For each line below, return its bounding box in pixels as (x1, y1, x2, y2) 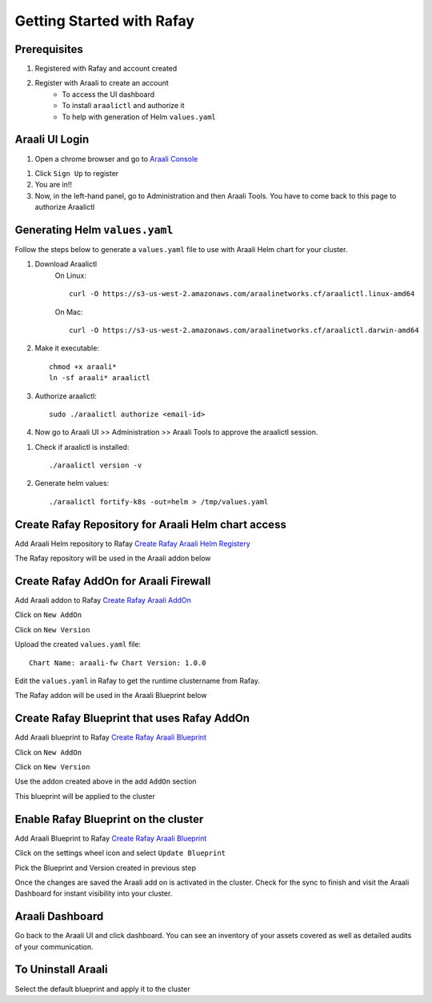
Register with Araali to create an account (34, 78, 170, 88)
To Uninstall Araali (14, 963, 108, 977)
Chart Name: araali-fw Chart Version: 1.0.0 (29, 658, 207, 668)
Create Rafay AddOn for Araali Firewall (14, 574, 211, 588)
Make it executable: (34, 343, 100, 353)
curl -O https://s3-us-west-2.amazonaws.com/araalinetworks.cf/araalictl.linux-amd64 (69, 289, 415, 299)
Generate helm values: (34, 479, 110, 488)
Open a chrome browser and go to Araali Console (34, 154, 198, 163)
